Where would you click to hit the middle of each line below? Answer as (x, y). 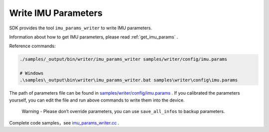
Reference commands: (32, 46)
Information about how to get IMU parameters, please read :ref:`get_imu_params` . (94, 37)
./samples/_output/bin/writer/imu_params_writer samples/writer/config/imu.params (124, 59)
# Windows (32, 73)
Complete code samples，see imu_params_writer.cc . (64, 123)
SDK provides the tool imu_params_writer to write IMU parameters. (80, 28)
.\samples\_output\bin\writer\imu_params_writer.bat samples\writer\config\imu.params (129, 80)
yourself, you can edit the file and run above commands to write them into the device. (97, 100)
